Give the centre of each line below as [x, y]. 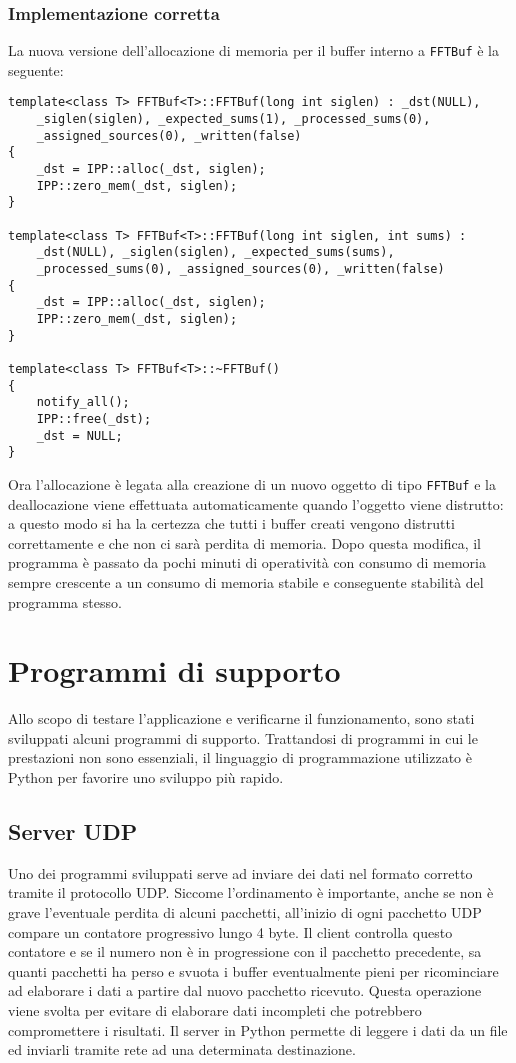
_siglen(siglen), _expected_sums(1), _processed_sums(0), [233, 119]
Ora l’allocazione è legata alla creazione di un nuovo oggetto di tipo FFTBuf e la [252, 483]
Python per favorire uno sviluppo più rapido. [146, 777]
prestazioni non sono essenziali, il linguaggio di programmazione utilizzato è [240, 757]
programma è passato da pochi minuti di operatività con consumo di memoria [247, 562]
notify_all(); [83, 402]
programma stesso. [65, 601]
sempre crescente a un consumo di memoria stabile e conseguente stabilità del [246, 581]
